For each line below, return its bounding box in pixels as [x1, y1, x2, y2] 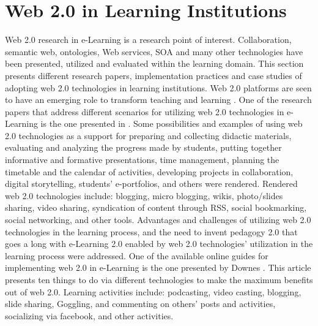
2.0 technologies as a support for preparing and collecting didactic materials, [5, 129, 292, 142]
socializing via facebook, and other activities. [5, 309, 174, 322]
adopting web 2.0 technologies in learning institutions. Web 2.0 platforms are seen [5, 81, 312, 94]
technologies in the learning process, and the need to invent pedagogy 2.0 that [5, 225, 298, 238]
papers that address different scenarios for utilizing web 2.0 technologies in [5, 105, 284, 118]
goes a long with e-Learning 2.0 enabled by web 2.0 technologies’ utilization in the [5, 237, 313, 250]
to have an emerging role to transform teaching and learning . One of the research [5, 93, 312, 106]
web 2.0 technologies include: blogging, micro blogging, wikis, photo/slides [5, 189, 283, 202]
